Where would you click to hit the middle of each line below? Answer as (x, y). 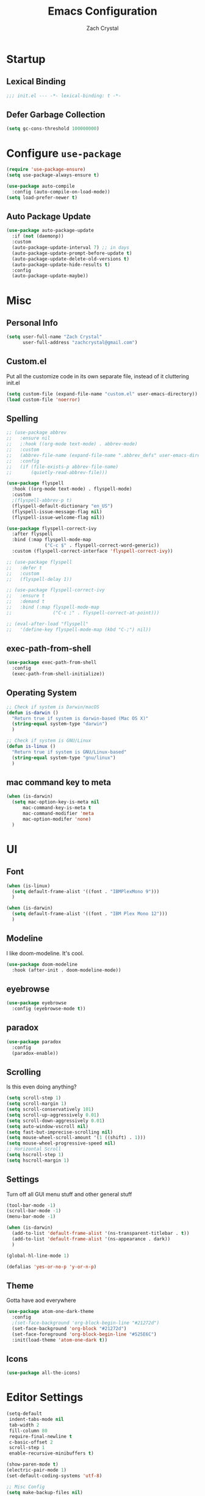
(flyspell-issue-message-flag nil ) (57, 512)
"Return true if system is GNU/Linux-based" (69, 752)
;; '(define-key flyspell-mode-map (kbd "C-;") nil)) (79, 630)
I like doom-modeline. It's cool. (45, 953)
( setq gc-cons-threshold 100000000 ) (53, 129)
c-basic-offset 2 (31, 1442)
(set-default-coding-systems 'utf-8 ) (54, 1476)
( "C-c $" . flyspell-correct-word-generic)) (102, 545)
